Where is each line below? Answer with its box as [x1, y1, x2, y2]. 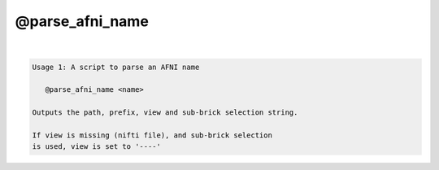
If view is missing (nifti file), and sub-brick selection [32, 130, 272, 140]
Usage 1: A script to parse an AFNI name [32, 62, 200, 72]
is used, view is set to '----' [32, 142, 162, 151]
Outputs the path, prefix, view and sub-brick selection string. [32, 108, 298, 117]
